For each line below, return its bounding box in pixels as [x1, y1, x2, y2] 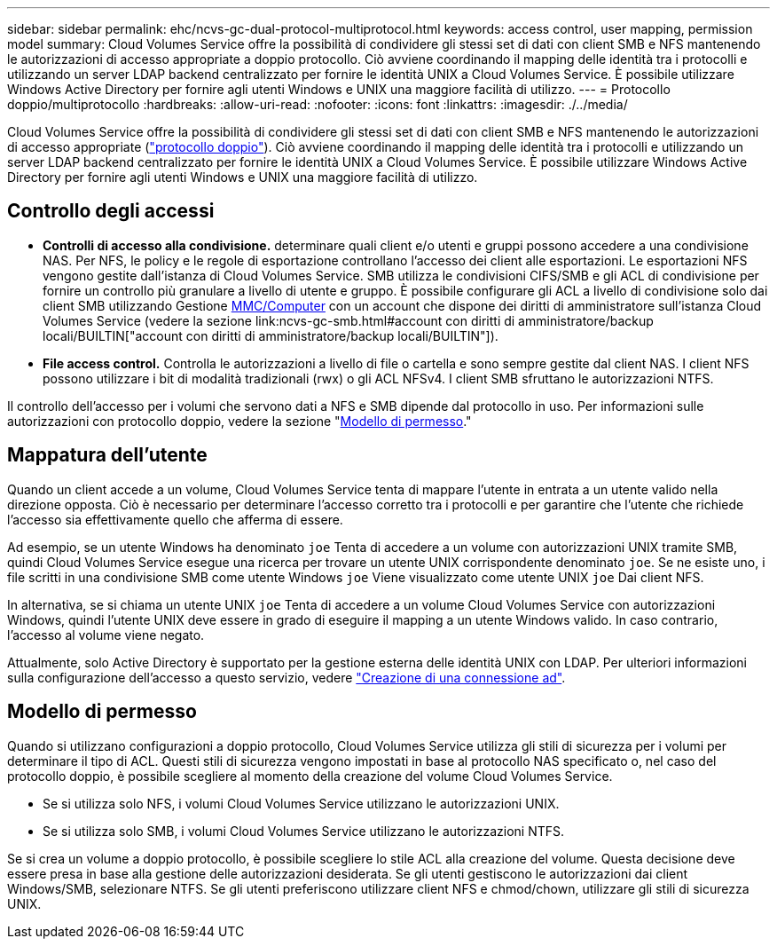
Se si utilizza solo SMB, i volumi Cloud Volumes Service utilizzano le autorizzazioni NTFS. [43, 823, 565, 839]
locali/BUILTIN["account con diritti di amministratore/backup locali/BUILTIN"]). [43, 327, 498, 343]
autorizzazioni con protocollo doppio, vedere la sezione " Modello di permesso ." [7, 413, 472, 429]
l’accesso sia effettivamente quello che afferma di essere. [7, 511, 343, 527]
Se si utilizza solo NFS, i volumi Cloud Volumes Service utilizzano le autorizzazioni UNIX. [43, 795, 560, 811]
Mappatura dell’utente [7, 444, 208, 467]
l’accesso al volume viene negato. [7, 627, 205, 642]
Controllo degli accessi [7, 200, 215, 223]
